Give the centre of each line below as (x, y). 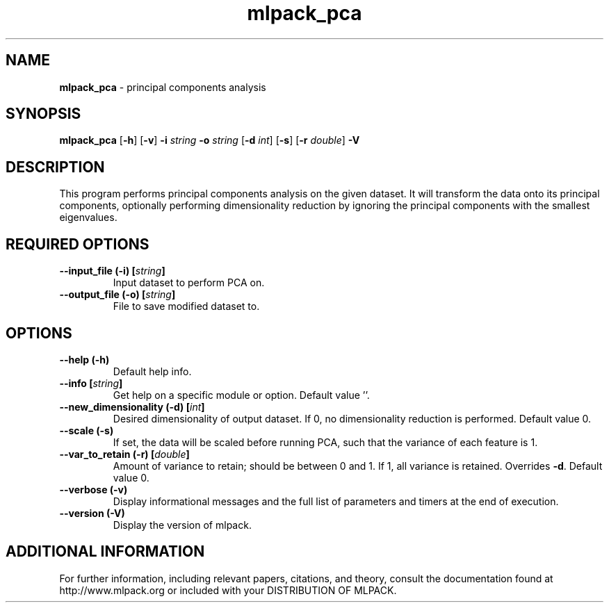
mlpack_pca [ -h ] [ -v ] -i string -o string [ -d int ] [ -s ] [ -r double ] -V (210, 140)
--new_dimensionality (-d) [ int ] (132, 406)
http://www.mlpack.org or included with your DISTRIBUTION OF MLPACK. (228, 590)
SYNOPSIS (43, 114)
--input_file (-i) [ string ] (112, 271)
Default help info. (152, 371)
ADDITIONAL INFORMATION (105, 552)
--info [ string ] (91, 383)
